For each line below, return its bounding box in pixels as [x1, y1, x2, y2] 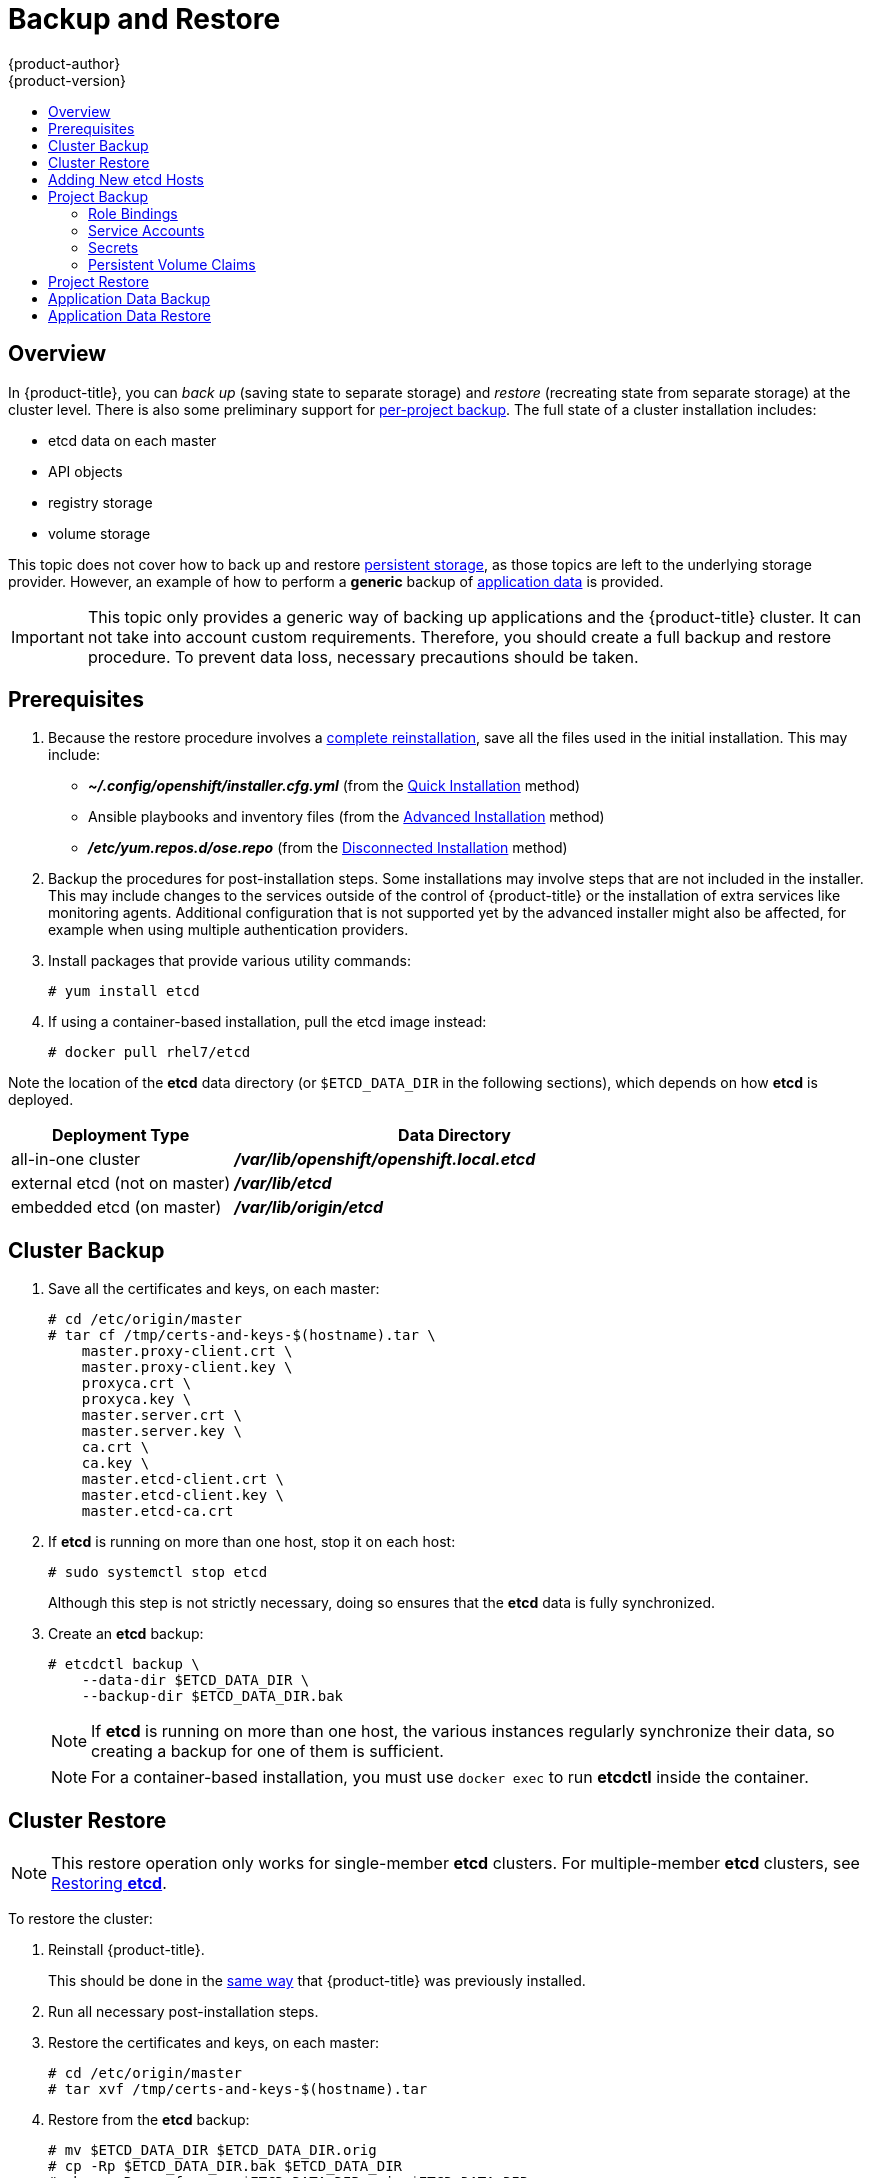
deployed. [8, 1091, 74, 1109]
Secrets [88, 238, 139, 256]
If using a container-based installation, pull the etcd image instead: [48, 1013, 487, 1031]
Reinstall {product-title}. [48, 1941, 205, 1959]
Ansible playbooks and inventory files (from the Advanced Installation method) [88, 808, 605, 826]
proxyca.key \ [81, 1391, 192, 1408]
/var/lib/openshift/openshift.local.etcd [234, 1149, 536, 1170]
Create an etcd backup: [48, 1625, 204, 1643]
